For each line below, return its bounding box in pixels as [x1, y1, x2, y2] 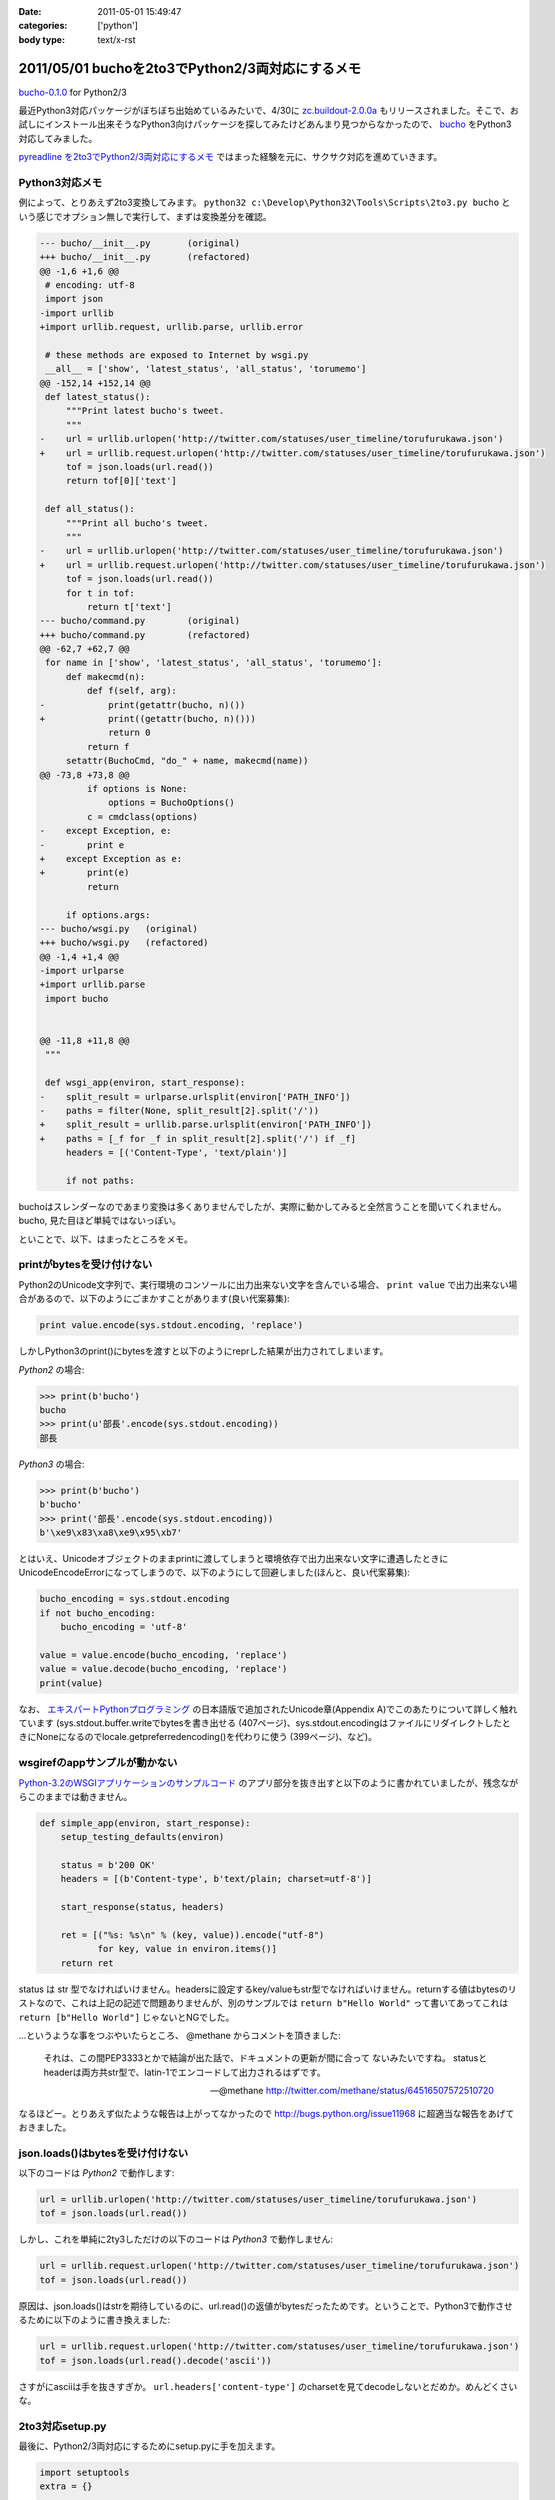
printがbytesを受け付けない [18, 1258, 153, 1272]
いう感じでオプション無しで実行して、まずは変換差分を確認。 [18, 210, 272, 222]
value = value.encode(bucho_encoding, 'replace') [39, 1649, 288, 1660]
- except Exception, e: [39, 825, 172, 837]
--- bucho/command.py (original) [39, 615, 240, 627]
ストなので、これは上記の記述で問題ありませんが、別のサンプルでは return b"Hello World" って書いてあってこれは [18, 1997, 509, 2009]
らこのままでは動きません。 [18, 1790, 133, 1802]
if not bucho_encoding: [39, 1607, 157, 1619]
